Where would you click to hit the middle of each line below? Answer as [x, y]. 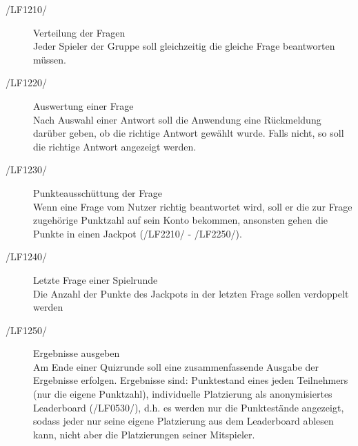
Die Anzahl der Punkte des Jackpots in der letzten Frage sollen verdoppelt [191, 293]
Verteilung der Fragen [79, 32]
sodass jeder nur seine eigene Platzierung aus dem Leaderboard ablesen [183, 421]
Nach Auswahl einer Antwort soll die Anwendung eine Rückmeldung [177, 119]
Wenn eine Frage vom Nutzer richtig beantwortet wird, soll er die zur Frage [193, 206]
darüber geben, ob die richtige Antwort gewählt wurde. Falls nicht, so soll [189, 133]
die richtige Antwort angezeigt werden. [115, 146]
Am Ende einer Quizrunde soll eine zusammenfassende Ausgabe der [176, 366]
